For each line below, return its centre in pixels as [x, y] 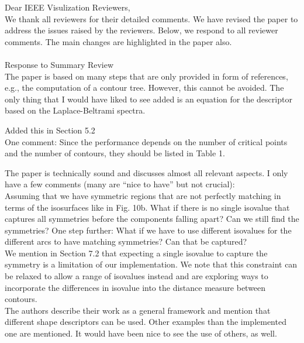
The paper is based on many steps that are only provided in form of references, [146, 76]
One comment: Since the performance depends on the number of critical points [146, 141]
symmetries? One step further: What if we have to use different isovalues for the [148, 230]
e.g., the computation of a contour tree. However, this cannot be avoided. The [144, 88]
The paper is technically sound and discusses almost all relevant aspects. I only [146, 172]
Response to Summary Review [59, 64]
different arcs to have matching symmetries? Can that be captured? [126, 241]
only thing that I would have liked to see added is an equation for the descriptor [148, 99]
